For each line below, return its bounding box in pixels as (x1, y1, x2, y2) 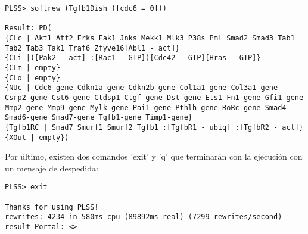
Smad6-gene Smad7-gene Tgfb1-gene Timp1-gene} (5, 113, 192, 122)
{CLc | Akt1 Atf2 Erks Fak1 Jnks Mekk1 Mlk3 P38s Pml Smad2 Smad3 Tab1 (5, 33, 295, 42)
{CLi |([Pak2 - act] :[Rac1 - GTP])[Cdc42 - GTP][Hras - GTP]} (5, 54, 261, 63)
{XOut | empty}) (5, 133, 69, 142)
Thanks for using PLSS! (5, 202, 99, 211)
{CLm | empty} (5, 63, 61, 72)
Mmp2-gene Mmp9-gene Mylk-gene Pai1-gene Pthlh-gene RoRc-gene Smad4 (5, 103, 287, 112)
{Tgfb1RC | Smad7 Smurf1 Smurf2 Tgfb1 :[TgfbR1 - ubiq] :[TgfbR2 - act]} (5, 123, 304, 132)
